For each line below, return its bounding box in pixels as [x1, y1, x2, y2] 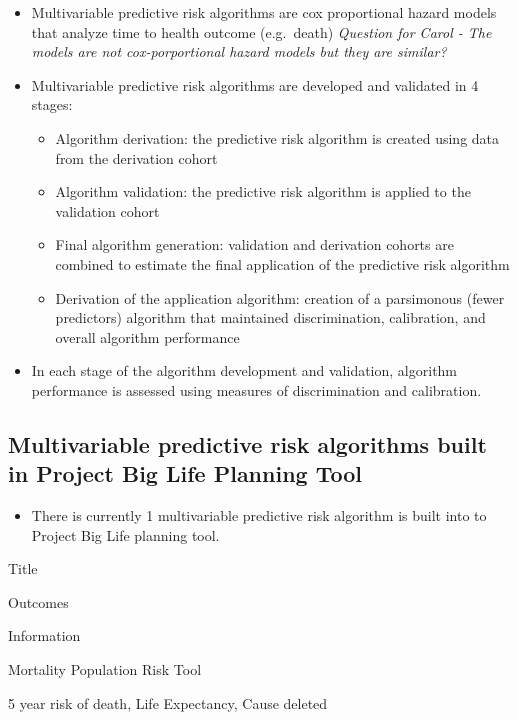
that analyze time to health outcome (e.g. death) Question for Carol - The [31, 21, 492, 42]
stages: [31, 94, 73, 115]
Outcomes [8, 591, 69, 612]
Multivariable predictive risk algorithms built [8, 428, 487, 459]
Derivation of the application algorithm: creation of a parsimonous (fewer [55, 287, 505, 308]
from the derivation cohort [55, 147, 218, 168]
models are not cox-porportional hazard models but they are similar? [31, 41, 447, 62]
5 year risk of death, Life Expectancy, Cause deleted [8, 692, 328, 713]
